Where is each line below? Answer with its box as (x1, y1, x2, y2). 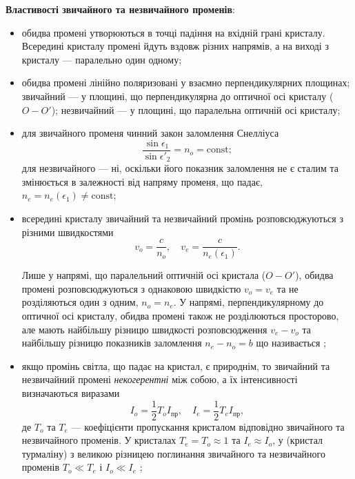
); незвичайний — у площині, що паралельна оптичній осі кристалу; (51, 102, 341, 117)
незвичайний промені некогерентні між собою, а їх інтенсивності (21, 372, 298, 387)
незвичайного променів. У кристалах (21, 433, 176, 447)
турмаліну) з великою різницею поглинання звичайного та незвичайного (21, 446, 325, 460)
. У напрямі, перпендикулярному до (173, 295, 324, 309)
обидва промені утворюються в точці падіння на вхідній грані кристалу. (21, 25, 325, 39)
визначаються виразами (21, 386, 120, 400)
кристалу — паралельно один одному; (21, 52, 182, 66)
